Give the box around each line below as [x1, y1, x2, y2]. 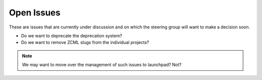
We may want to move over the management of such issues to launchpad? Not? [22, 62, 182, 67]
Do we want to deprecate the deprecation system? [21, 33, 122, 39]
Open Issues [9, 7, 61, 18]
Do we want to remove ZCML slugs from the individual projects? [21, 40, 149, 45]
